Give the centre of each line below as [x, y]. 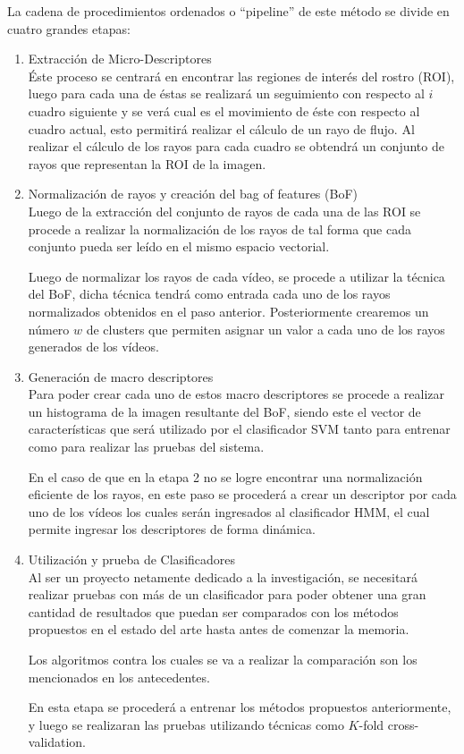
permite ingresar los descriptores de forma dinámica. [172, 529]
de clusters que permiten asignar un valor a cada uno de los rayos [266, 329]
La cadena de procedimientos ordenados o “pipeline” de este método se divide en [228, 11]
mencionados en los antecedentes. [119, 677]
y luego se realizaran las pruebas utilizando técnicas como [186, 724]
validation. [57, 742]
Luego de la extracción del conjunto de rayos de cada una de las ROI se [224, 211]
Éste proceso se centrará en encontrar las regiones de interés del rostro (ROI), [241, 76]
